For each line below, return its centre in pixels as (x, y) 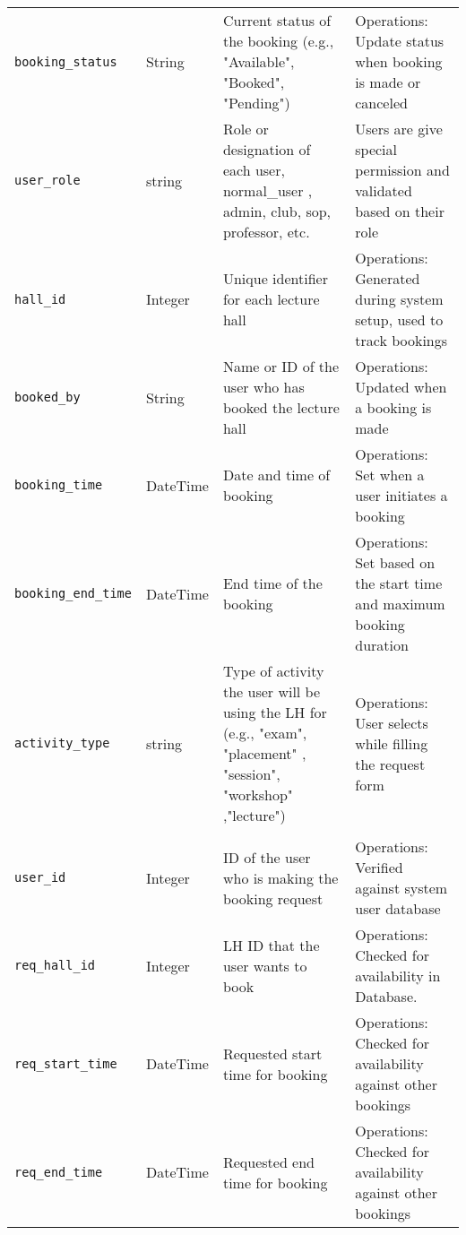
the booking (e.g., (278, 41)
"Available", (259, 61)
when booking (399, 61)
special (376, 149)
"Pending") (256, 103)
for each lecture (271, 299)
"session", (251, 774)
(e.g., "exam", (265, 733)
